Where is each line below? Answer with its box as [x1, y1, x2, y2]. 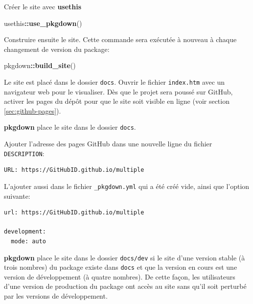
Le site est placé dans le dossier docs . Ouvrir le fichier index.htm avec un [4, 76, 225, 87]
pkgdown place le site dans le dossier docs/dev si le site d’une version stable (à [4, 252, 245, 262]
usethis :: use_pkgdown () [4, 18, 82, 28]
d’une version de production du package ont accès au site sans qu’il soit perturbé [4, 281, 247, 291]
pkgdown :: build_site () [4, 60, 76, 70]
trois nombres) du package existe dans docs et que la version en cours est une [4, 262, 237, 272]
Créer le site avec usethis [4, 1, 82, 11]
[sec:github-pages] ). [4, 105, 61, 116]
